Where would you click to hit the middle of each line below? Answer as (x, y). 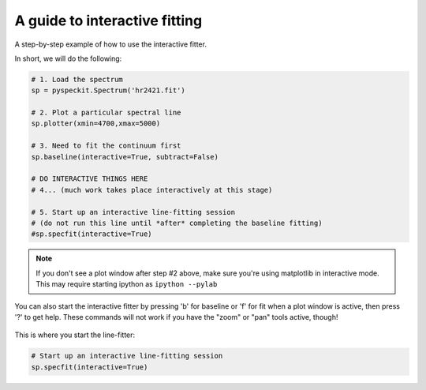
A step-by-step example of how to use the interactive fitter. (110, 44)
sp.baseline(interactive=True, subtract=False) (125, 157)
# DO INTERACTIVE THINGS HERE (90, 179)
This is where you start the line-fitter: (75, 335)
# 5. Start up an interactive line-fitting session (133, 212)
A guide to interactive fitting (108, 21)
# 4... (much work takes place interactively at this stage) (152, 190)
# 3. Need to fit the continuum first (106, 146)
